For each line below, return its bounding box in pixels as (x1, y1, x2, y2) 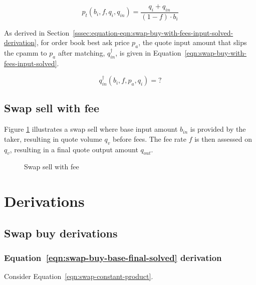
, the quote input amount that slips (138, 37, 247, 48)
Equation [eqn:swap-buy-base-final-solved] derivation (4, 251, 222, 264)
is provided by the (190, 124, 246, 134)
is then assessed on (194, 133, 252, 144)
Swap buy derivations (4, 225, 118, 240)
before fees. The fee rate (112, 133, 187, 144)
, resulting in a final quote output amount (10, 144, 138, 154)
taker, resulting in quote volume (4, 133, 102, 144)
